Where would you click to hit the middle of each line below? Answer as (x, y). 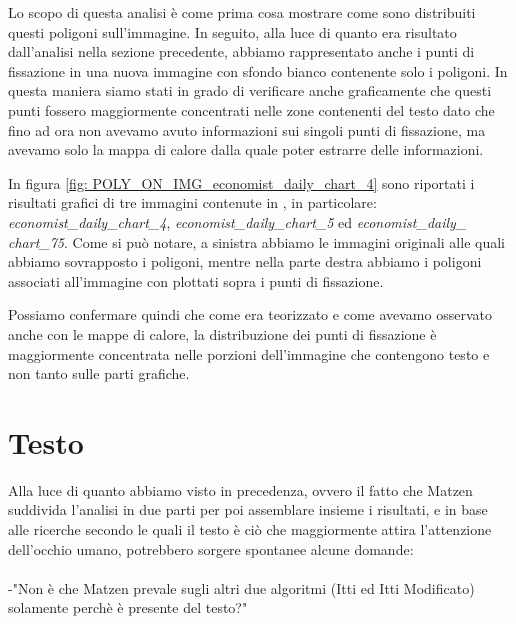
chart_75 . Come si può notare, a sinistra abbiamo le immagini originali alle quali (256, 241)
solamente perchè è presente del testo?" (128, 607)
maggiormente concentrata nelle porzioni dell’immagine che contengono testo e (249, 353)
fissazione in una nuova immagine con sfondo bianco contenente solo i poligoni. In (258, 70)
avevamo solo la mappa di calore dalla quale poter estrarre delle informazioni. (246, 149)
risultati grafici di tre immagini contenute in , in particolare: (192, 202)
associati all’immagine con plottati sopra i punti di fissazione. (196, 280)
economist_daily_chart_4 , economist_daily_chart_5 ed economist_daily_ (237, 221)
